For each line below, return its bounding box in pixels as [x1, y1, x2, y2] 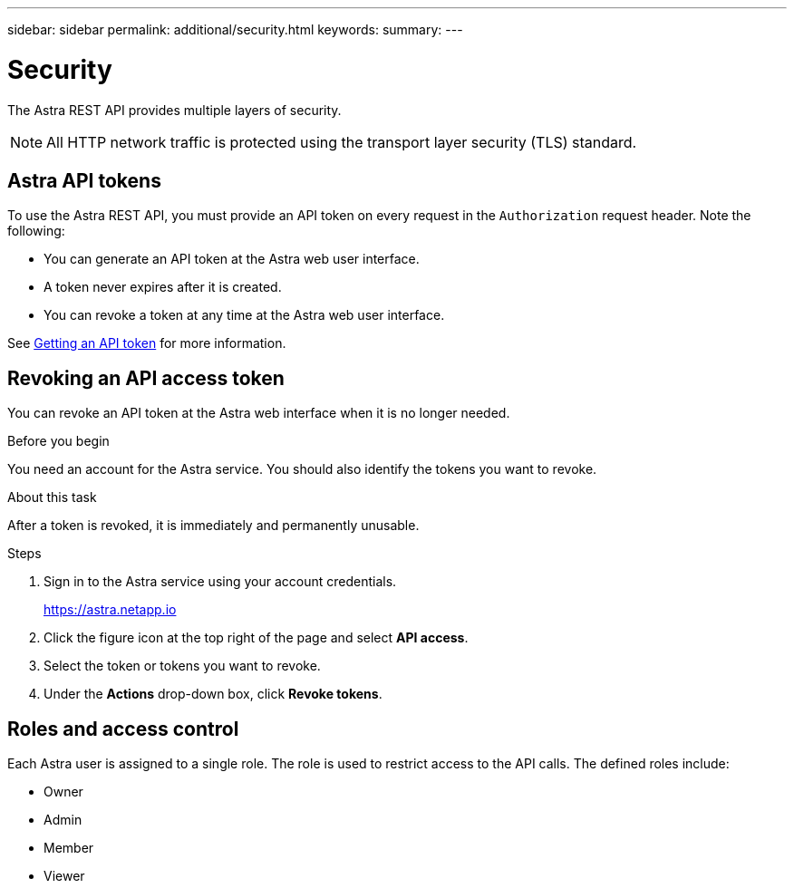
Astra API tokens [7, 169, 161, 192]
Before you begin [7, 433, 110, 449]
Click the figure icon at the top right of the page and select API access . [44, 630, 469, 646]
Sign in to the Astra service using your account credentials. [44, 574, 397, 590]
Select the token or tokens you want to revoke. [44, 658, 321, 674]
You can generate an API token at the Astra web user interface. [44, 251, 420, 267]
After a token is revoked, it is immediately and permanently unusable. [7, 517, 420, 534]
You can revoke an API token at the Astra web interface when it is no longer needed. [7, 405, 510, 421]
